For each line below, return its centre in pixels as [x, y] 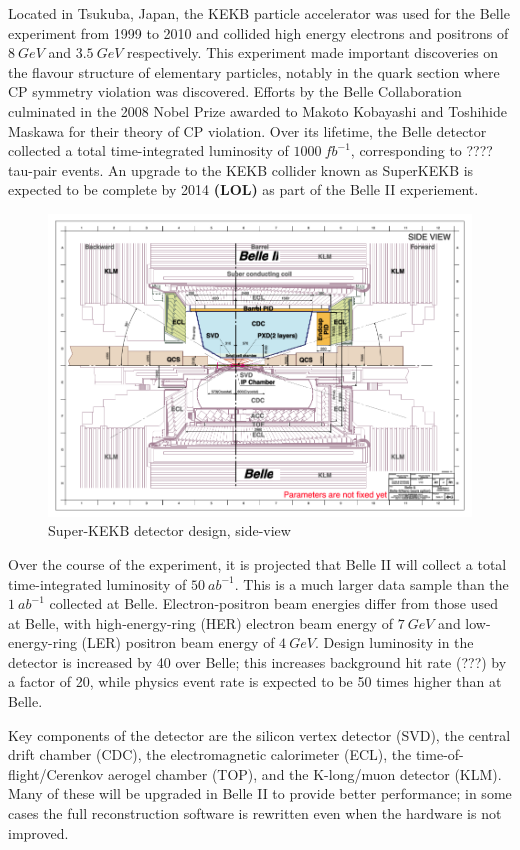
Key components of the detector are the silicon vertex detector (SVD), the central [259, 734]
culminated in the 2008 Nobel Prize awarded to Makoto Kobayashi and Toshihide [257, 110]
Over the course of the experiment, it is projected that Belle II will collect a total [257, 563]
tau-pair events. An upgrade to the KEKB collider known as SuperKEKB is [241, 169]
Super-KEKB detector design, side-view [169, 530]
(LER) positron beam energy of [178, 642]
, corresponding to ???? [421, 150]
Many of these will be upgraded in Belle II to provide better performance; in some [260, 793]
